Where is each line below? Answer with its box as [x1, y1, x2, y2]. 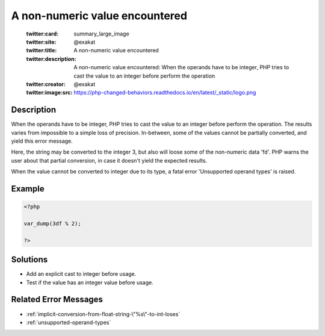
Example [11, 184, 45, 194]
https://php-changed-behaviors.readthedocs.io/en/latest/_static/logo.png [73, 89, 256, 96]
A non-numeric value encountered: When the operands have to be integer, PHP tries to [73, 64, 289, 71]
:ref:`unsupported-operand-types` [26, 319, 111, 326]
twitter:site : [26, 38, 57, 45]
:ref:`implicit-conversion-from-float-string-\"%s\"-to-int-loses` [26, 310, 181, 317]
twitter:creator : [26, 80, 66, 87]
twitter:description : [26, 55, 76, 63]
